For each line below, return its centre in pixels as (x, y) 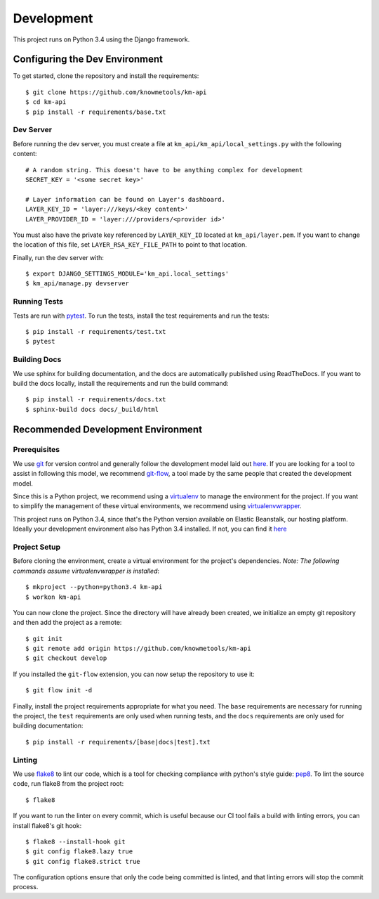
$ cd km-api (46, 102)
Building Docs (37, 360)
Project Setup (37, 547)
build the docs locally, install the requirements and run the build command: (121, 383)
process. (26, 887)
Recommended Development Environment (108, 429)
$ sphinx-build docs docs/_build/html (92, 409)
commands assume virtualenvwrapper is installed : (86, 571)
